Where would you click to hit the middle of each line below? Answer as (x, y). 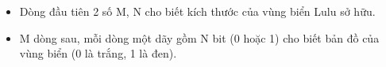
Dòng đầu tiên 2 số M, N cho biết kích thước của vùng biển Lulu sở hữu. (197, 11)
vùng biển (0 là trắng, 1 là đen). (98, 53)
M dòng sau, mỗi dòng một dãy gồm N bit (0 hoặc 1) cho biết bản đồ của (199, 37)
